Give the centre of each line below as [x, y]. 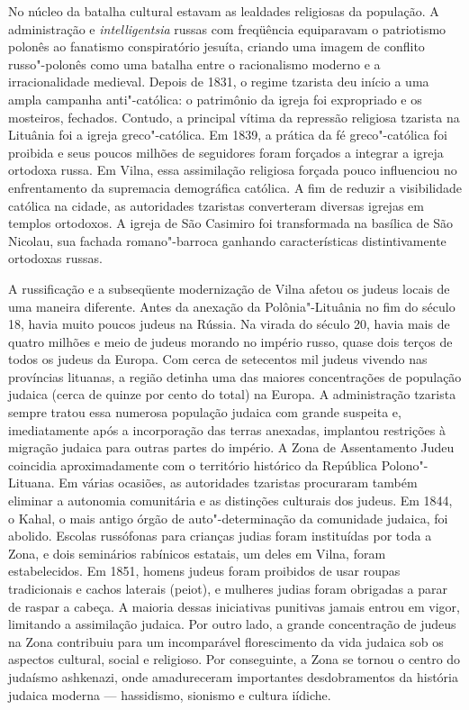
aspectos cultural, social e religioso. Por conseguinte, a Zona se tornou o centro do [234, 659]
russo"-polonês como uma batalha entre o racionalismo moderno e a [194, 64]
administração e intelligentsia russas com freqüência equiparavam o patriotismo [227, 28]
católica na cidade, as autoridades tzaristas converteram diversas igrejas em [216, 205]
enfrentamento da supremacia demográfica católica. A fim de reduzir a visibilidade [235, 187]
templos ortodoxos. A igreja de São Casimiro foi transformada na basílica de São [231, 223]
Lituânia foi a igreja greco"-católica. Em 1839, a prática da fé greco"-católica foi [228, 135]
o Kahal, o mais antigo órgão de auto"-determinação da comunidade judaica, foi [228, 518]
